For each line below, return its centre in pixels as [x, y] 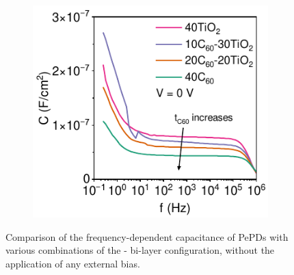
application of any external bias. [73, 263]
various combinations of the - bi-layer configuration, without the [140, 250]
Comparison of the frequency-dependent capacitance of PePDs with [147, 236]
